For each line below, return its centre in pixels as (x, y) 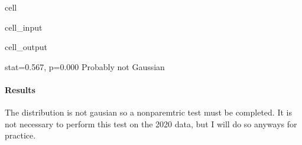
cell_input (24, 27)
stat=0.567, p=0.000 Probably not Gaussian (85, 66)
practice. (20, 135)
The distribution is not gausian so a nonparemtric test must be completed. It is (148, 112)
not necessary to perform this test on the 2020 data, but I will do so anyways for (151, 123)
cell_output (26, 47)
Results (20, 89)
